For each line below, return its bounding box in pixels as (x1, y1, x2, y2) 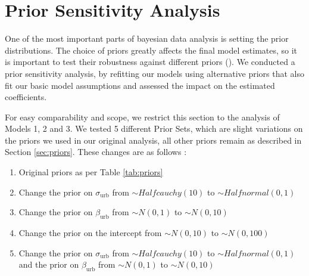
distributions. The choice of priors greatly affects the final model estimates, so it (5, 44, 298, 56)
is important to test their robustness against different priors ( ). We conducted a (5, 55, 295, 68)
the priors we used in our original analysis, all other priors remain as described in (5, 134, 302, 146)
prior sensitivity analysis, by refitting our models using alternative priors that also (5, 67, 304, 79)
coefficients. (5, 91, 47, 103)
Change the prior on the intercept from (18, 227, 162, 239)
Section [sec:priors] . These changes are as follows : (5, 145, 187, 158)
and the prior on (18, 258, 79, 271)
